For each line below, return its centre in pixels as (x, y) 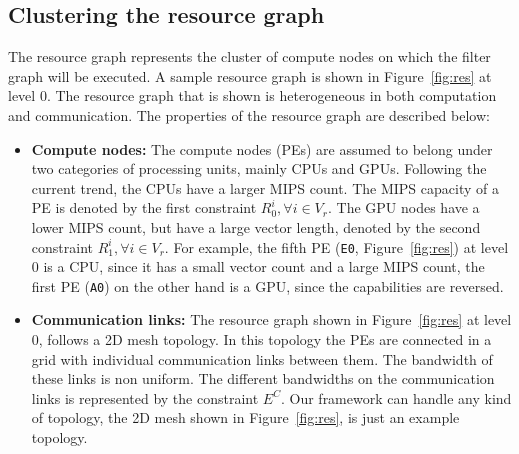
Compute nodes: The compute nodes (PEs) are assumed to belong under (262, 148)
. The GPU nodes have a (403, 207)
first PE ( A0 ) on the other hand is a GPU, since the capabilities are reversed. (267, 285)
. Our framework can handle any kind (396, 397)
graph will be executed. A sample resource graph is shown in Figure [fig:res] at (250, 75)
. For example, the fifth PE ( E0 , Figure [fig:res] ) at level (336, 246)
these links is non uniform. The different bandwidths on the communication (263, 378)
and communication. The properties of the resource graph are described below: (249, 114)
